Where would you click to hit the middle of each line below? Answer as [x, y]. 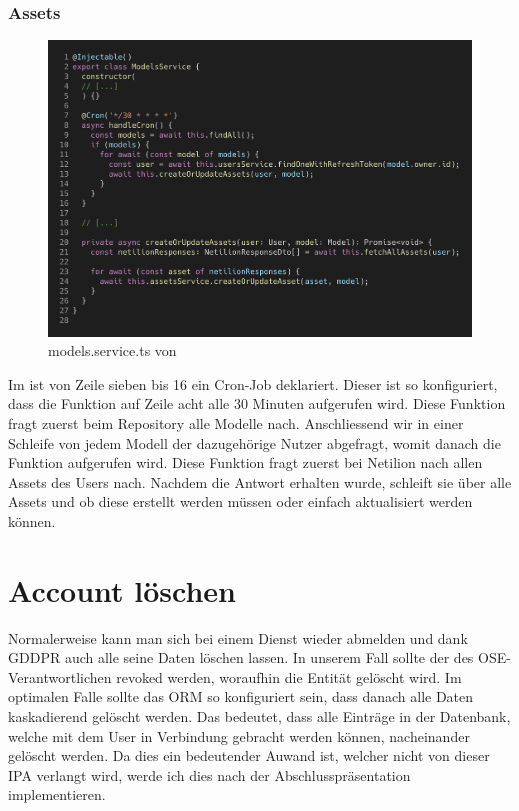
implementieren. [57, 794]
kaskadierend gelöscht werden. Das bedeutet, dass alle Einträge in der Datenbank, [259, 716]
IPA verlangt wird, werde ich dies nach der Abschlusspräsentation [209, 774]
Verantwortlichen [60, 676]
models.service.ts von [112, 350]
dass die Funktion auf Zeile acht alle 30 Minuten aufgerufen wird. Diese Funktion [257, 403]
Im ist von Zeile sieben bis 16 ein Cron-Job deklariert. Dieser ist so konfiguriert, [253, 383]
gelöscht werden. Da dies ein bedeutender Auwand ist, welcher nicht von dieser [249, 755]
